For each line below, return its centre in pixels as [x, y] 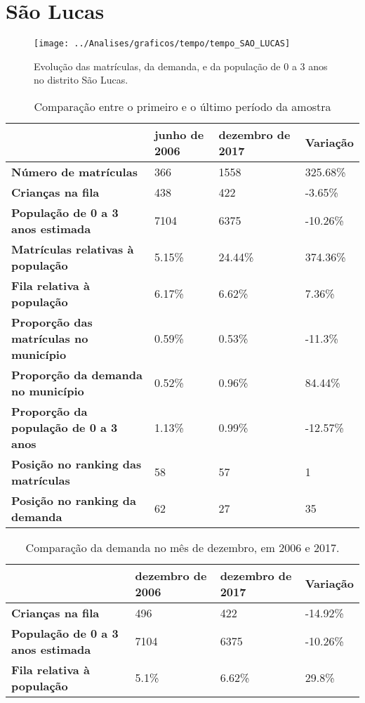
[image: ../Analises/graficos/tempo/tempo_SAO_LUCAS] [162, 44]
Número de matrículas [74, 171]
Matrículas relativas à [73, 249]
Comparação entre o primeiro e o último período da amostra [182, 106]
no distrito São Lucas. [81, 80]
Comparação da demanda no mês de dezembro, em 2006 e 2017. [182, 547]
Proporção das [52, 322]
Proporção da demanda [77, 374]
